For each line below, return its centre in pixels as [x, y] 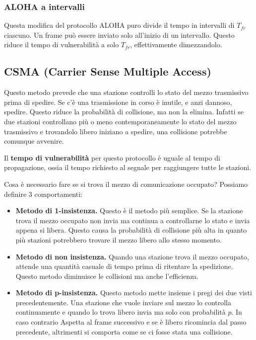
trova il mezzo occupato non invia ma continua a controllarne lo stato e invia [133, 220]
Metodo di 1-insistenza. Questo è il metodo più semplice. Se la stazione [129, 211]
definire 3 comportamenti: [43, 194]
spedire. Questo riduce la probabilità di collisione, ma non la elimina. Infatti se [124, 112]
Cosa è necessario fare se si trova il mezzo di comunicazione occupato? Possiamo [126, 184]
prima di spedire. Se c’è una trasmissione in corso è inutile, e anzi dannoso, [118, 102]
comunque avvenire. [34, 141]
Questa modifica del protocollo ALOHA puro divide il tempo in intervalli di [119, 25]
